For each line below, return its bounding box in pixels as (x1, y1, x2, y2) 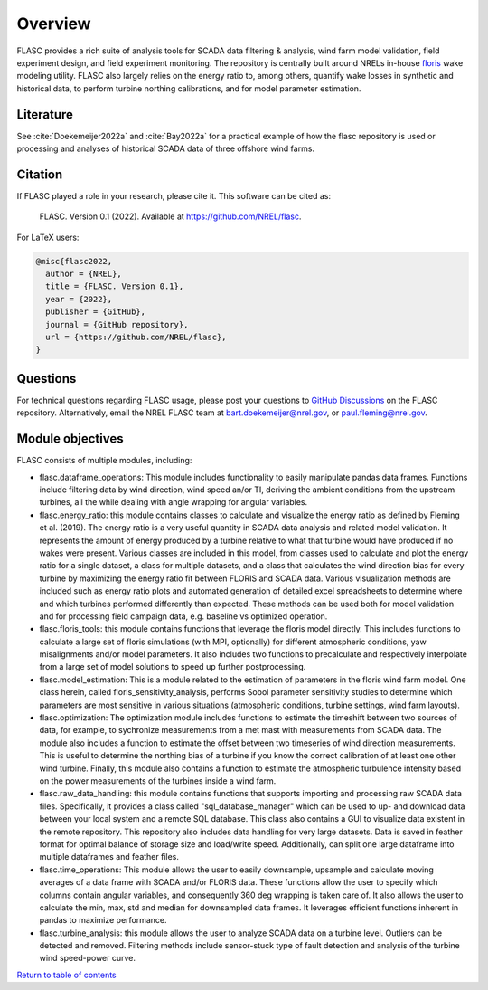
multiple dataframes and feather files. (39, 852, 180, 862)
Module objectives (16, 431, 124, 447)
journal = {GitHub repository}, (45, 319, 189, 329)
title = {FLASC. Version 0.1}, (45, 281, 184, 291)
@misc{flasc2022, (35, 256, 113, 266)
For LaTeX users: (16, 232, 80, 243)
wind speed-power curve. (39, 953, 136, 964)
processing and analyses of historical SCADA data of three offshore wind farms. (16, 143, 315, 154)
